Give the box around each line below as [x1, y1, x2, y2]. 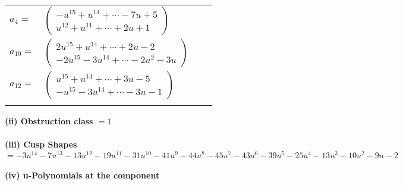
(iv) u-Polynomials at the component [5, 169, 160, 181]
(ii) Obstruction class [5, 115, 93, 127]
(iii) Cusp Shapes [5, 138, 77, 150]
